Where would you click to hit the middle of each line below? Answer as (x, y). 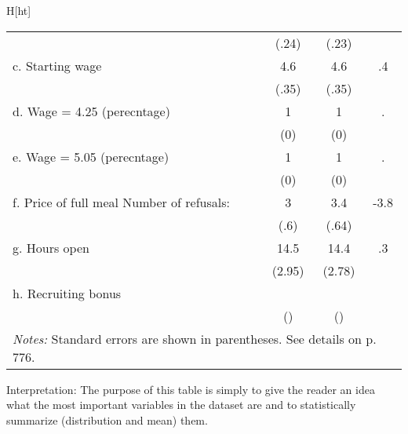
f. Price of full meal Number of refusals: (121, 202)
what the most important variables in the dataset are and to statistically (181, 405)
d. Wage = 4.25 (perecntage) (91, 111)
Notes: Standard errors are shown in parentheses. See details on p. (195, 338)
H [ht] (19, 10)
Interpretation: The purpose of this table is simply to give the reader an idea (191, 389)
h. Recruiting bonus (67, 293)
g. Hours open (51, 247)
